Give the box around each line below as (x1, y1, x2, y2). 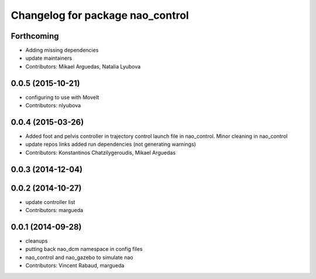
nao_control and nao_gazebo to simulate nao (25, 254, 133, 261)
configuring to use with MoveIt (25, 94, 99, 101)
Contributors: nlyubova (25, 102, 81, 109)
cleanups (25, 237, 48, 244)
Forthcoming (11, 31, 59, 41)
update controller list (25, 198, 75, 205)
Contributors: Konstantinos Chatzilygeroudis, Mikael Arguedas (25, 149, 176, 156)
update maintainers (25, 55, 73, 62)
